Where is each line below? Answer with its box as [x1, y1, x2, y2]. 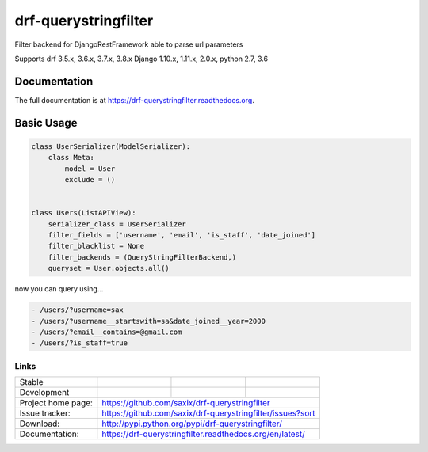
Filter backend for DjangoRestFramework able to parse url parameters [14, 40, 243, 49]
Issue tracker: [19, 408, 71, 419]
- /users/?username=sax [31, 306, 124, 314]
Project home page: [19, 397, 93, 408]
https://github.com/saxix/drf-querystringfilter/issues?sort [101, 408, 316, 419]
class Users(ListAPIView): [31, 208, 136, 218]
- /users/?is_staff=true [31, 339, 128, 348]
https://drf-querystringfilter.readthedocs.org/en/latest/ [101, 428, 305, 439]
